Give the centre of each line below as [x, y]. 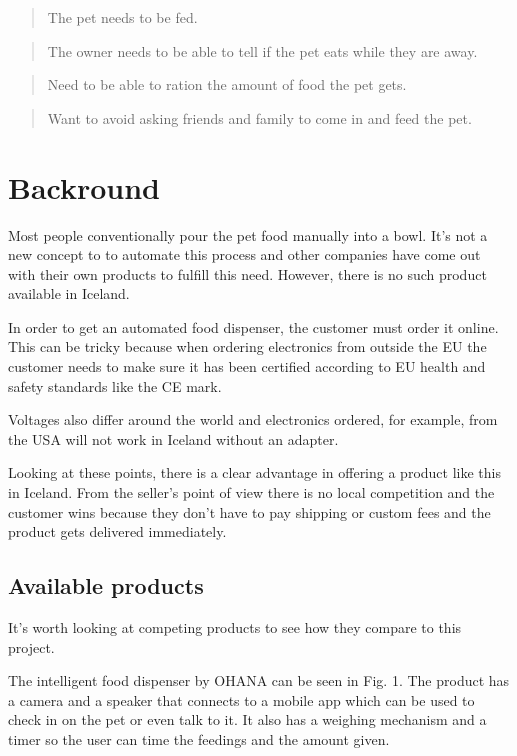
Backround [84, 186]
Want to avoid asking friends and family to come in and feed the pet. [259, 117]
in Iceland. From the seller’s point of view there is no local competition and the [251, 492]
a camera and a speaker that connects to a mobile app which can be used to [241, 699]
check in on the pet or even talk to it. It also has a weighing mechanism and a [247, 719]
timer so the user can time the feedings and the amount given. [199, 738]
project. [31, 646]
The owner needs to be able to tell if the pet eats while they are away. [262, 50]
